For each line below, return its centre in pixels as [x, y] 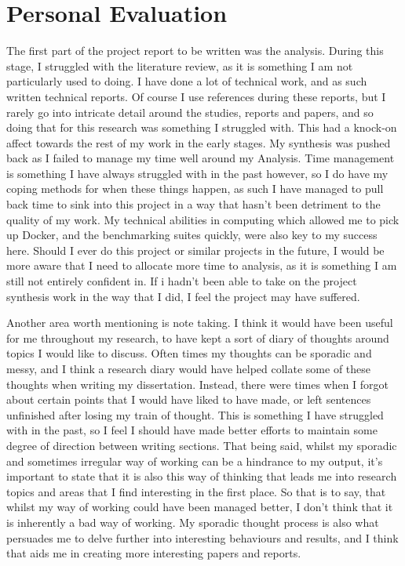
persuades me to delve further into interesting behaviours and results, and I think [202, 537]
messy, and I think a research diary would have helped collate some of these [189, 368]
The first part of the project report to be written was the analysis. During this [195, 51]
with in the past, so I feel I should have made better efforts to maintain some [192, 430]
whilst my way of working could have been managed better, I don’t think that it [200, 507]
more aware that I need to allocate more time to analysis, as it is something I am [202, 265]
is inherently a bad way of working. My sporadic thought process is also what [193, 522]
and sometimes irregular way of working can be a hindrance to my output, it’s [195, 461]
